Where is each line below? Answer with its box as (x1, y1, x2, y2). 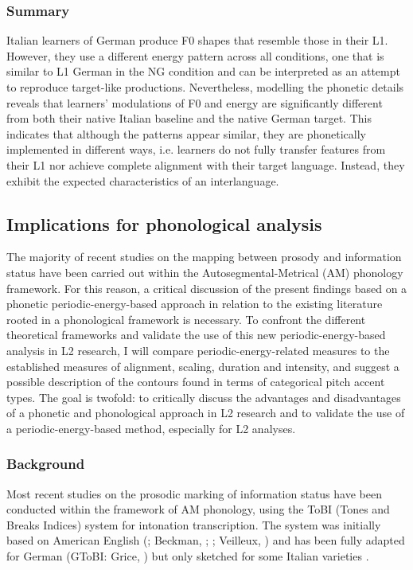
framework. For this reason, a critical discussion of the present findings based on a (6, 279, 407, 296)
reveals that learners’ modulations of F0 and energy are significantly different (6, 94, 383, 111)
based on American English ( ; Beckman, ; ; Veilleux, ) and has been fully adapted (6, 532, 405, 549)
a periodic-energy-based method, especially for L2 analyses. (6, 420, 296, 436)
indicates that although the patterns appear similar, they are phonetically (6, 125, 366, 142)
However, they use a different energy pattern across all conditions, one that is (6, 47, 384, 64)
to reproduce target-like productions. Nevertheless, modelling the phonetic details (6, 79, 404, 95)
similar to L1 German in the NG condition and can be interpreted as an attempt (6, 63, 400, 80)
